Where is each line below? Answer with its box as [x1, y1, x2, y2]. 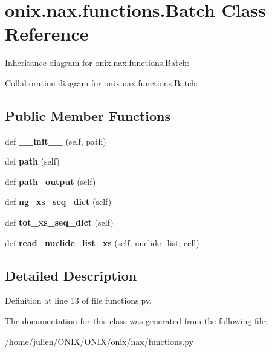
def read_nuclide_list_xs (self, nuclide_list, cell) [5, 236, 199, 249]
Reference [5, 21, 89, 46]
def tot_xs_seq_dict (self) [5, 216, 114, 229]
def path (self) [5, 155, 60, 168]
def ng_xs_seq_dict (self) [5, 195, 112, 208]
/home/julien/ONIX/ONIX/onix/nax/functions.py [5, 334, 194, 347]
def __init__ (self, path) [5, 134, 106, 147]
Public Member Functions [5, 106, 170, 125]
